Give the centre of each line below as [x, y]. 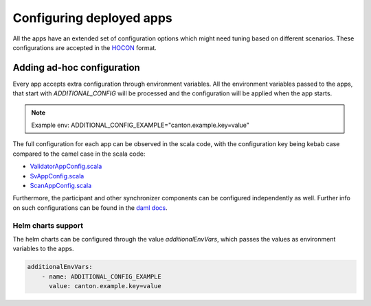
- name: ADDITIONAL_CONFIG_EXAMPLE [101, 276]
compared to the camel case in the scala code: [79, 154]
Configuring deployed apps [93, 18]
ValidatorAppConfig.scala [66, 166]
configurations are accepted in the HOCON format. [85, 47]
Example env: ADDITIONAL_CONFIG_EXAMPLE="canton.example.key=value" [140, 125]
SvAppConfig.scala [57, 176]
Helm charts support [48, 225]
